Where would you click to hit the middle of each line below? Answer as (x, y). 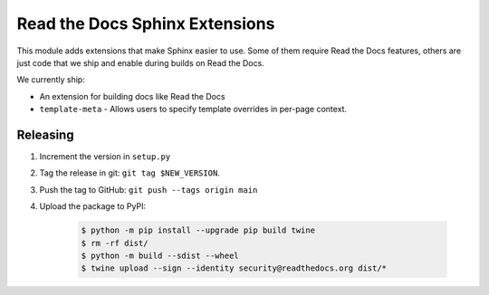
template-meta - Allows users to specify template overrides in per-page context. (193, 109)
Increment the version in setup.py (105, 157)
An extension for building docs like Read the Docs (132, 96)
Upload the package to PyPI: (93, 206)
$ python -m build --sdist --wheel (160, 255)
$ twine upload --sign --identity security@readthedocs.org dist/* (234, 268)
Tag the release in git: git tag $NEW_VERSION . (130, 173)
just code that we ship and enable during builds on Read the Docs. (140, 62)
